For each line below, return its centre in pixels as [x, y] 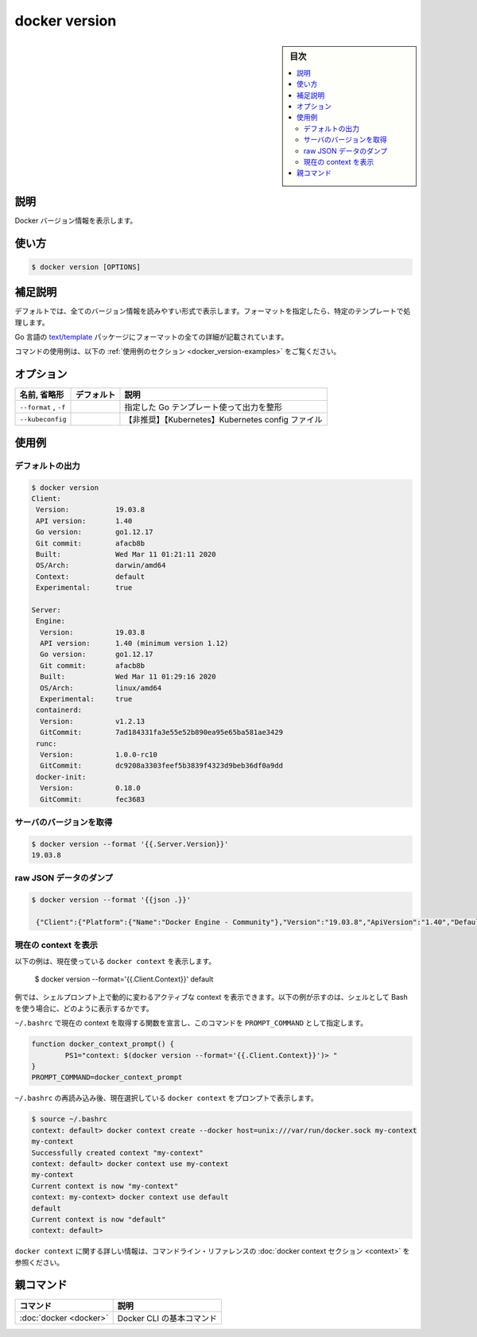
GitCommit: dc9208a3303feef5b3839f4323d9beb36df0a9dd [162, 766]
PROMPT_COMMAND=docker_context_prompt [107, 1077]
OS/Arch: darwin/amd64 [101, 566]
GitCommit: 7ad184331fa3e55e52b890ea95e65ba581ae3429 [162, 733]
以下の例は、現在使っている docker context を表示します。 [115, 961]
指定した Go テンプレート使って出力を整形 [203, 407]
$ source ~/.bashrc [69, 1119]
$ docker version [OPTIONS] [86, 267]
